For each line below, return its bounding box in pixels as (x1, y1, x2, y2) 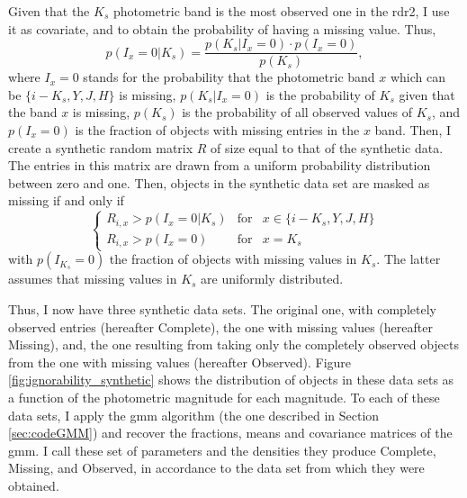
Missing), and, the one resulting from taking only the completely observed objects (8, 335, 460, 354)
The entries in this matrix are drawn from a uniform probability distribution (8, 156, 431, 175)
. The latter (376, 249, 441, 268)
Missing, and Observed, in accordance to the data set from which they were (8, 458, 425, 477)
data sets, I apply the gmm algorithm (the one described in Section (8, 405, 380, 424)
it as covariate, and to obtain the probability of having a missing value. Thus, (8, 19, 436, 38)
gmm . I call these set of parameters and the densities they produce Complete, (8, 440, 436, 459)
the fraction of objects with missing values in (109, 249, 357, 268)
